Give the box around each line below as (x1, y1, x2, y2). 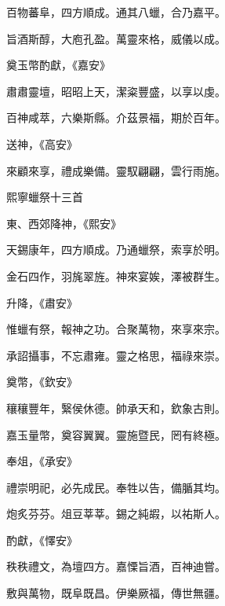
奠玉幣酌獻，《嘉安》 (6, 57, 111, 73)
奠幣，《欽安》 (6, 373, 78, 390)
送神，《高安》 (6, 135, 78, 152)
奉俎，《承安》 (6, 453, 78, 469)
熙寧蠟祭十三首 (6, 189, 83, 205)
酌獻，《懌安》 (6, 531, 78, 548)
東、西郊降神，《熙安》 (6, 215, 122, 231)
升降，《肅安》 (6, 294, 78, 310)
